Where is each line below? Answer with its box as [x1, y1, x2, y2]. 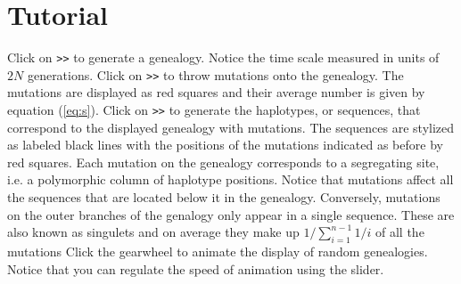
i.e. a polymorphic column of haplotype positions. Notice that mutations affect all [7, 170, 454, 189]
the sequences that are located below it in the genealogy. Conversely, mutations [7, 188, 440, 207]
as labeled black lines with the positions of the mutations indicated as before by [7, 135, 443, 154]
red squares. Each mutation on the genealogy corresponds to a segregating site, [7, 152, 440, 171]
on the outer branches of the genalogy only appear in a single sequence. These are [7, 205, 455, 223]
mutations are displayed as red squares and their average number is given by [7, 83, 425, 101]
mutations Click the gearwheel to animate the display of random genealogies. [7, 242, 428, 261]
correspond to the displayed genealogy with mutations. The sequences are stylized [7, 118, 455, 136]
